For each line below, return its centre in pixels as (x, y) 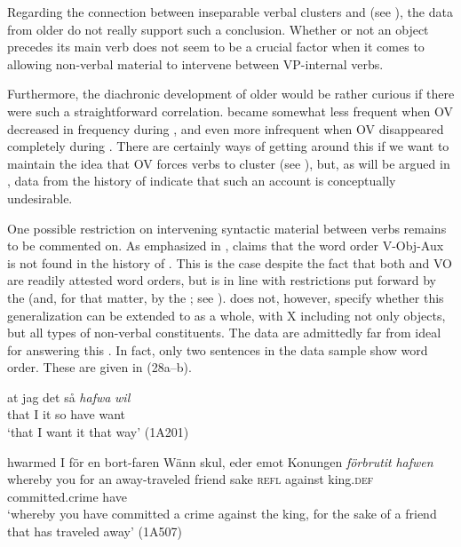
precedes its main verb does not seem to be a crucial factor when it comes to (216, 47)
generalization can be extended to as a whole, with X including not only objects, (227, 315)
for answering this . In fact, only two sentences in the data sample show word (218, 349)
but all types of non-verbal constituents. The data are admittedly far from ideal (224, 333)
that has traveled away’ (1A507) (95, 531)
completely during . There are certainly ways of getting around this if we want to (228, 146)
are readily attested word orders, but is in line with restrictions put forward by (222, 280)
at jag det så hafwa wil (69, 396)
